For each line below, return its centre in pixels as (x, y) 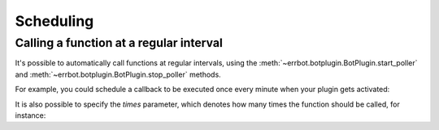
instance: (30, 115)
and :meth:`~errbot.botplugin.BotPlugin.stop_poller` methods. (118, 74)
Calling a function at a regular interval (119, 43)
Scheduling (54, 21)
